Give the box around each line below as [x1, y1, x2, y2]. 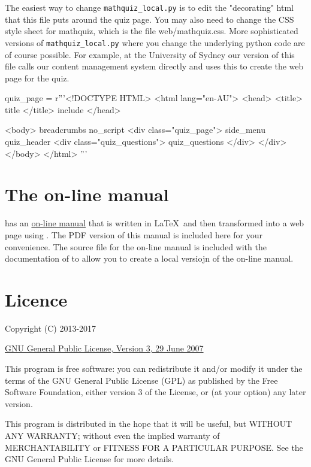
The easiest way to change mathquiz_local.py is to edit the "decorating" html [5, 1, 294, 13]
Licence [5, 287, 68, 311]
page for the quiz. [5, 71, 70, 84]
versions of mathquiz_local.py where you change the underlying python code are [5, 36, 305, 48]
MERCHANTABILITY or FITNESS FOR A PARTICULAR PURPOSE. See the [5, 441, 303, 453]
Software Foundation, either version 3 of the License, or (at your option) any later [5, 386, 306, 398]
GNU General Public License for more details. [5, 453, 174, 465]
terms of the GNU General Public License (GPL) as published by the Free [5, 374, 278, 386]
